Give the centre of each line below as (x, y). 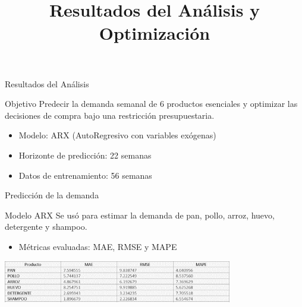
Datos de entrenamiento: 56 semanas (85, 175)
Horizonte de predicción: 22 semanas (85, 155)
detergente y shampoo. (46, 227)
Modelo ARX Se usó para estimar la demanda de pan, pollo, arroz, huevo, (140, 215)
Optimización (155, 33)
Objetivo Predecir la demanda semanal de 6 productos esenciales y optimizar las (151, 104)
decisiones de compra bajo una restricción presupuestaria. (110, 115)
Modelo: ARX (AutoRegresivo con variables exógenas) (117, 135)
